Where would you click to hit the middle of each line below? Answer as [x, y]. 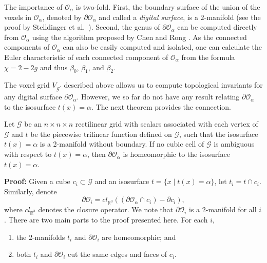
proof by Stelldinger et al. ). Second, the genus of [82, 27]
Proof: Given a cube [37, 181]
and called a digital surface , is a [148, 17]
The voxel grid [27, 85]
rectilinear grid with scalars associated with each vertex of [167, 124]
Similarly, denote [31, 191]
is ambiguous [234, 144]
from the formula [208, 57]
